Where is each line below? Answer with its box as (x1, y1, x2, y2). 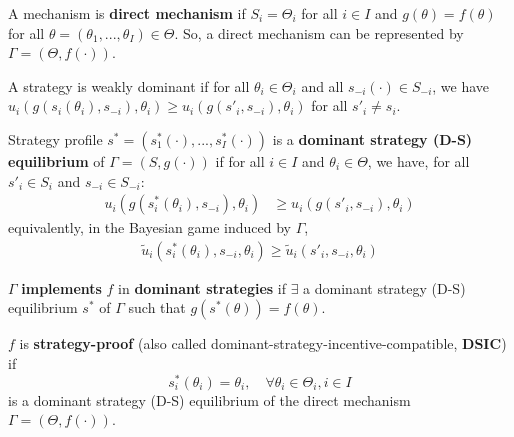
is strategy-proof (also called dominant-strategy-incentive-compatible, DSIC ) (19, 333, 507, 354)
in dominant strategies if (118, 277, 286, 298)
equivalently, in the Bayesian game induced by (8, 217, 291, 238)
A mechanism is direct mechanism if (8, 3, 246, 23)
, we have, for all (367, 150, 470, 171)
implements (21, 277, 102, 298)
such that (128, 297, 186, 318)
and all (301, 75, 344, 96)
